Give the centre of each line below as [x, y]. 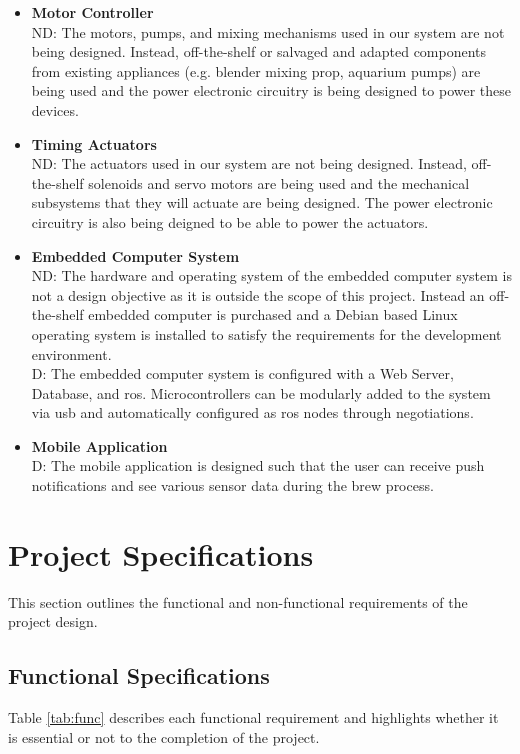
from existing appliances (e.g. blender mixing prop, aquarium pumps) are [256, 70]
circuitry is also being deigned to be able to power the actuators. [230, 221]
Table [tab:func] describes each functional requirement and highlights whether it [253, 717]
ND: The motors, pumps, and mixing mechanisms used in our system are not [268, 31]
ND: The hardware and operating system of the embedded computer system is [271, 275]
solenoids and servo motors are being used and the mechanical [279, 182]
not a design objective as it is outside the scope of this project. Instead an [258, 294]
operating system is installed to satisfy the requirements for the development [266, 333]
